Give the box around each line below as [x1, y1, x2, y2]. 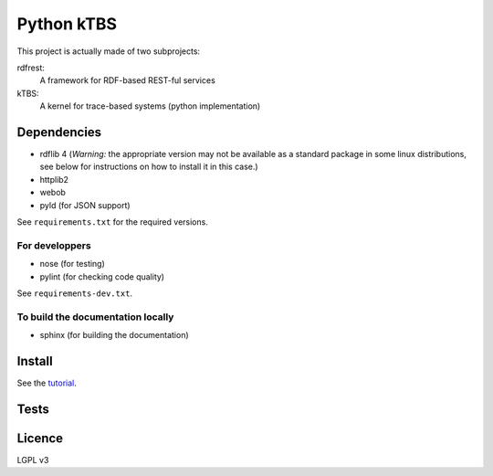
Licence [16, 430, 64, 446]
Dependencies [16, 124, 102, 140]
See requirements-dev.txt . [16, 288, 132, 299]
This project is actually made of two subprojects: [16, 46, 201, 57]
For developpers [16, 238, 91, 251]
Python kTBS [16, 14, 118, 34]
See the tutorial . [16, 377, 77, 388]
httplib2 [39, 174, 68, 185]
